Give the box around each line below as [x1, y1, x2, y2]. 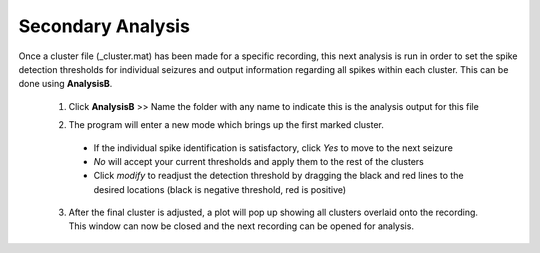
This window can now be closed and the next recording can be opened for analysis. [68, 220, 415, 232]
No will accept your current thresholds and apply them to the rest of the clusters [93, 155, 424, 167]
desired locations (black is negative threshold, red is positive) [93, 183, 347, 195]
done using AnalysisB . [18, 78, 113, 90]
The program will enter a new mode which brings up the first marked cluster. [68, 119, 384, 131]
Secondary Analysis [18, 15, 190, 37]
